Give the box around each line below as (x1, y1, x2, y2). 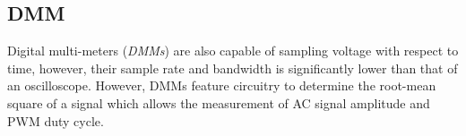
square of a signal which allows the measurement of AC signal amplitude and (7, 93, 430, 112)
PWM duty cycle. (7, 111, 104, 130)
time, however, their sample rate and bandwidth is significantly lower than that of (7, 58, 458, 77)
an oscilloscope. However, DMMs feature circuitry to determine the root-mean (7, 76, 436, 95)
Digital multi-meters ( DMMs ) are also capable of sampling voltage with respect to (7, 41, 459, 60)
